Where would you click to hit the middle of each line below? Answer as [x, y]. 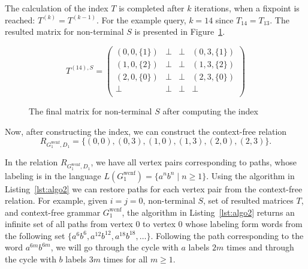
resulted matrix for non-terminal [64, 31]
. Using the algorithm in [250, 175]
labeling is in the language [53, 175]
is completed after [152, 8]
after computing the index [210, 111]
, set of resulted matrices [248, 200]
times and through [260, 247]
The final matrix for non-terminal [90, 111]
